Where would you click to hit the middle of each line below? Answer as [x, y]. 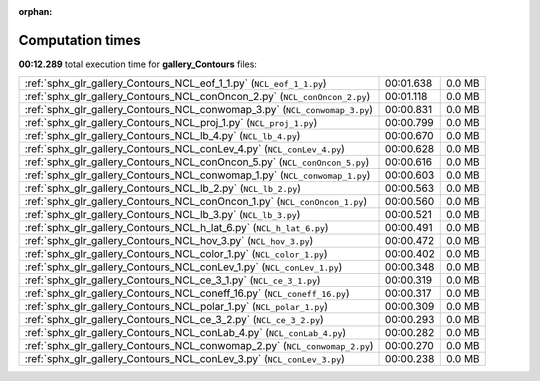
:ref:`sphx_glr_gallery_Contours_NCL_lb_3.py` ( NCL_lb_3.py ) [162, 215]
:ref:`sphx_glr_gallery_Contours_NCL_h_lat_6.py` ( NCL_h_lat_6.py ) [176, 228]
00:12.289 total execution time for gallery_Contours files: [137, 64]
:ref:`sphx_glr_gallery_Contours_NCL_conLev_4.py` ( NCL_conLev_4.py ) [184, 149]
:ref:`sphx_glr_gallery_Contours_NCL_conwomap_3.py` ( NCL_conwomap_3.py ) [199, 110]
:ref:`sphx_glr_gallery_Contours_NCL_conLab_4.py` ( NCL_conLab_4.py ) [185, 333]
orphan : [35, 11]
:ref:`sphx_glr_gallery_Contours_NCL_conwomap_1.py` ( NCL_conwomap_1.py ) [197, 175]
